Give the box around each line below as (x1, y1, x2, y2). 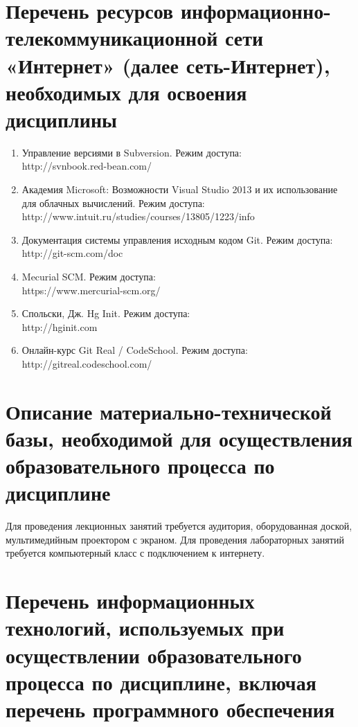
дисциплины (6, 105, 117, 133)
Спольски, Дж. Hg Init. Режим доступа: (21, 306, 190, 321)
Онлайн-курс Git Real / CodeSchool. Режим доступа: (21, 343, 248, 357)
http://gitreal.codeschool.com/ (21, 357, 152, 370)
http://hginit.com (21, 319, 98, 334)
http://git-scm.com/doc (21, 246, 123, 260)
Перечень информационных (6, 586, 255, 615)
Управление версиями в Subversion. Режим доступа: (21, 145, 242, 159)
